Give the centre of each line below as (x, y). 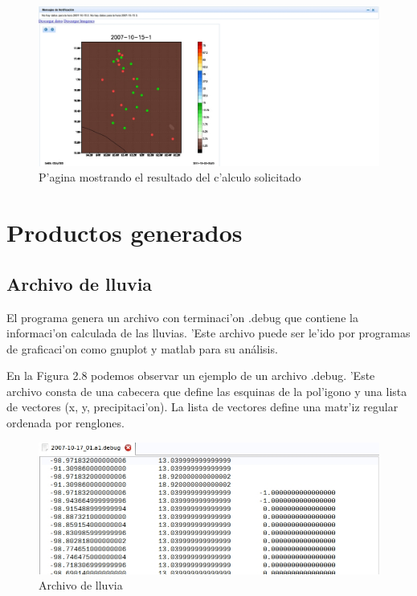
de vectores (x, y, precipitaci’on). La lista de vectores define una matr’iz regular (202, 407)
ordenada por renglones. (65, 423)
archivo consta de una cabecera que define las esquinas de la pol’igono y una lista (207, 391)
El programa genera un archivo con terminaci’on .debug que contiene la (182, 317)
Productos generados (125, 233)
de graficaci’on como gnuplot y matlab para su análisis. (142, 348)
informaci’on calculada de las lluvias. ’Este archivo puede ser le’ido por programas (208, 333)
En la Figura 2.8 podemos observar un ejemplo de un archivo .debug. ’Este (191, 376)
